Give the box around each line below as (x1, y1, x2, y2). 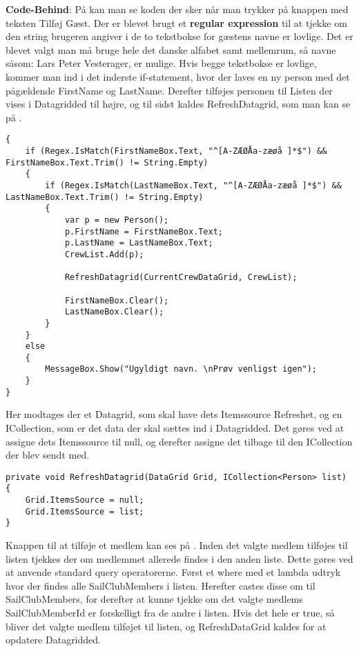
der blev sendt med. (6, 448, 90, 462)
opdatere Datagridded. (6, 632, 101, 647)
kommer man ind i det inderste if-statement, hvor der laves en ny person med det (6, 69, 350, 83)
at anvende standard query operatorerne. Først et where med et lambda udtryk (6, 565, 341, 579)
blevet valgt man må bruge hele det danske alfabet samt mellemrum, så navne (6, 42, 336, 57)
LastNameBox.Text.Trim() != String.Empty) (6, 192, 204, 202)
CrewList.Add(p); (64, 249, 144, 259)
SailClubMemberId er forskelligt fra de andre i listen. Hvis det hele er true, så (6, 605, 335, 620)
